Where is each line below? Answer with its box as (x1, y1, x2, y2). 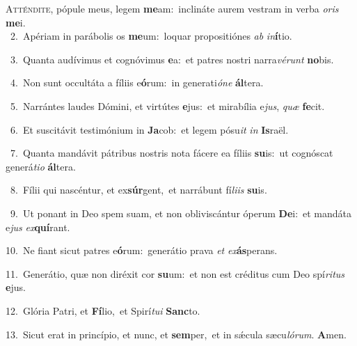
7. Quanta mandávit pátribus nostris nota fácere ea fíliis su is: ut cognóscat (10, 146, 333, 160)
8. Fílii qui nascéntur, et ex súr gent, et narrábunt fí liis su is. (10, 182, 267, 197)
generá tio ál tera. (6, 159, 76, 173)
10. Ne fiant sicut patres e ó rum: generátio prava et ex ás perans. (6, 243, 278, 258)
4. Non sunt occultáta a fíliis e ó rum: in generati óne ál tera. (10, 75, 264, 90)
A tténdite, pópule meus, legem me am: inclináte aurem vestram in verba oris (6, 1, 339, 15)
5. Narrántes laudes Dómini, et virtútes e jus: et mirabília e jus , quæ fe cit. (10, 98, 325, 113)
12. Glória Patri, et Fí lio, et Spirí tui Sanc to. (6, 303, 200, 317)
